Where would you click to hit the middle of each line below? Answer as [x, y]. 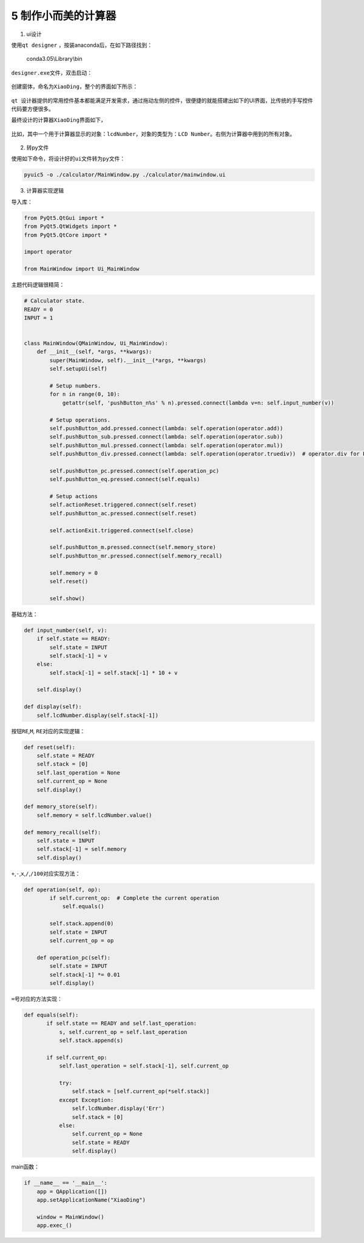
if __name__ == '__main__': [66, 1183]
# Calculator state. [54, 301]
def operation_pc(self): [74, 957]
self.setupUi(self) [78, 369]
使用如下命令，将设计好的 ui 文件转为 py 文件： [68, 159]
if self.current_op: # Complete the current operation [134, 898]
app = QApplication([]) [72, 1191]
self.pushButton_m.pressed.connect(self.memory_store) [133, 547]
